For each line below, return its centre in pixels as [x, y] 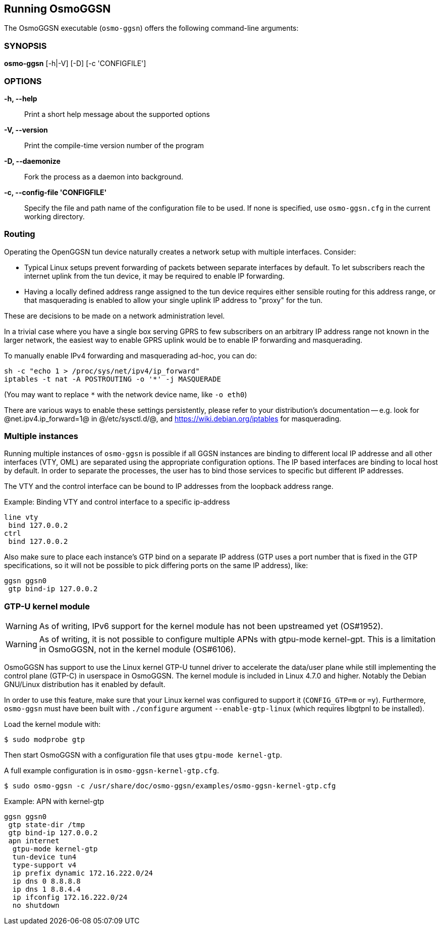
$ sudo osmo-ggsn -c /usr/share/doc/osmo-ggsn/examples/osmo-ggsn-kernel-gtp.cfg [170, 786]
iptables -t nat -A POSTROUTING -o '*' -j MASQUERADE [113, 379]
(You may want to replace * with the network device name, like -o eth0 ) [126, 394]
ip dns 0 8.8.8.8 [46, 881]
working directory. [54, 216]
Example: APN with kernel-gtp [54, 801]
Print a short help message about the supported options [117, 114]
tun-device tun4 [44, 857]
